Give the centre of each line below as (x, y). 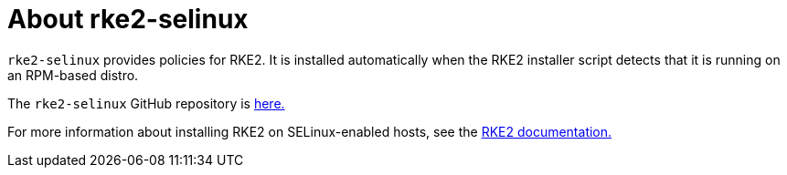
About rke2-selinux (128, 19)
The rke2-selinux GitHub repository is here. (146, 103)
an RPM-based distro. (73, 75)
